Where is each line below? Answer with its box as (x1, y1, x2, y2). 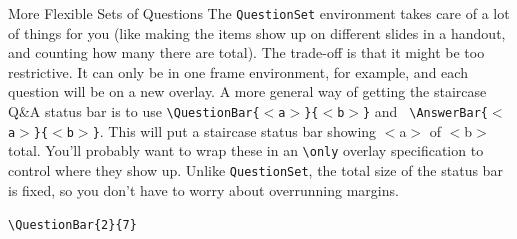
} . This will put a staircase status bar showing (92, 120, 377, 141)
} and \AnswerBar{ (362, 101, 488, 122)
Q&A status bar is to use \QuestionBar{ (8, 101, 260, 122)
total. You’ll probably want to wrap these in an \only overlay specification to (8, 140, 484, 161)
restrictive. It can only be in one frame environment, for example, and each (8, 61, 468, 82)
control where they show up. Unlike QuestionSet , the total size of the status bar (8, 160, 503, 180)
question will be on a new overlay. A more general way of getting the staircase (8, 81, 487, 102)
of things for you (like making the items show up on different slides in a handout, (8, 22, 506, 43)
